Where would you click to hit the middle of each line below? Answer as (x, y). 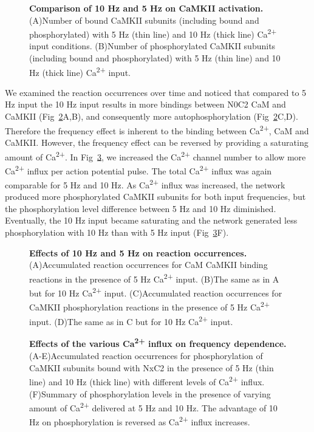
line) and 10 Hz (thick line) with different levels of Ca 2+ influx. (147, 381)
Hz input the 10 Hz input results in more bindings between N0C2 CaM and (145, 104)
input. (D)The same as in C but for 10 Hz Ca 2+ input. (131, 320)
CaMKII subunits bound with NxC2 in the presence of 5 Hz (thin (152, 367)
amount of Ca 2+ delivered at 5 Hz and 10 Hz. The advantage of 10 (153, 407)
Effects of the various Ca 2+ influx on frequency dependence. (158, 343)
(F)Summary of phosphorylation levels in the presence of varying (150, 393)
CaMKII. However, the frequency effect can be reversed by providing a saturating (157, 142)
